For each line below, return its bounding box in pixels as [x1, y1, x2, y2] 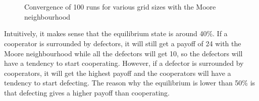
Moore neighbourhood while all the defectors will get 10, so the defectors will [4, 48, 243, 58]
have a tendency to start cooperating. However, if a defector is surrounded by [4, 58, 244, 68]
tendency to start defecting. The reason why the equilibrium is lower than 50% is [4, 77, 255, 88]
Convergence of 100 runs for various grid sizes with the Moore [24, 2, 216, 12]
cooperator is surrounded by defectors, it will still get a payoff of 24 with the [4, 38, 241, 48]
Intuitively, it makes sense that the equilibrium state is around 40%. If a [4, 28, 228, 39]
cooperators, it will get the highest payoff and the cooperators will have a [4, 67, 231, 78]
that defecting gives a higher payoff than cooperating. [4, 87, 170, 97]
